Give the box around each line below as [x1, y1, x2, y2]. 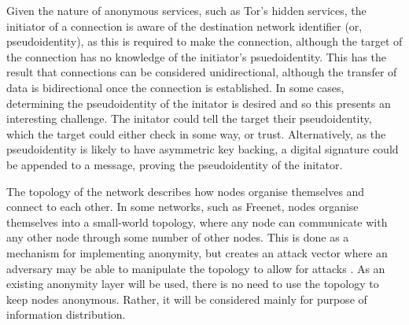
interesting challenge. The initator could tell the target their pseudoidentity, [6, 110, 372, 127]
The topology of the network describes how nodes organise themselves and [6, 183, 365, 199]
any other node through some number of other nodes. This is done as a [6, 229, 349, 246]
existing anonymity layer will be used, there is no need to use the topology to [6, 275, 379, 292]
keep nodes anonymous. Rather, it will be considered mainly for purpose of [6, 290, 367, 307]
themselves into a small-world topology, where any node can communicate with [6, 213, 388, 230]
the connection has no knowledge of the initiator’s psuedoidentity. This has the [6, 48, 387, 65]
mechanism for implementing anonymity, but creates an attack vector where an [6, 244, 388, 260]
